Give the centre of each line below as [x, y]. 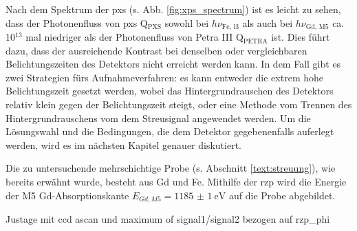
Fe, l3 [230, 27]
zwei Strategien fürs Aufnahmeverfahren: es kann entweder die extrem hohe [164, 77]
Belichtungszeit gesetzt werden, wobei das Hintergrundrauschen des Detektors [170, 91]
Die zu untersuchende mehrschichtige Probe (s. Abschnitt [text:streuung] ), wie [171, 168]
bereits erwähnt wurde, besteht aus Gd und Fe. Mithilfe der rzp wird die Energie [176, 181]
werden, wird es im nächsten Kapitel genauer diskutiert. [123, 144]
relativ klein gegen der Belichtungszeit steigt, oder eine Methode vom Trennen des [179, 104]
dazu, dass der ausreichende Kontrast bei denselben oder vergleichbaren [156, 50]
